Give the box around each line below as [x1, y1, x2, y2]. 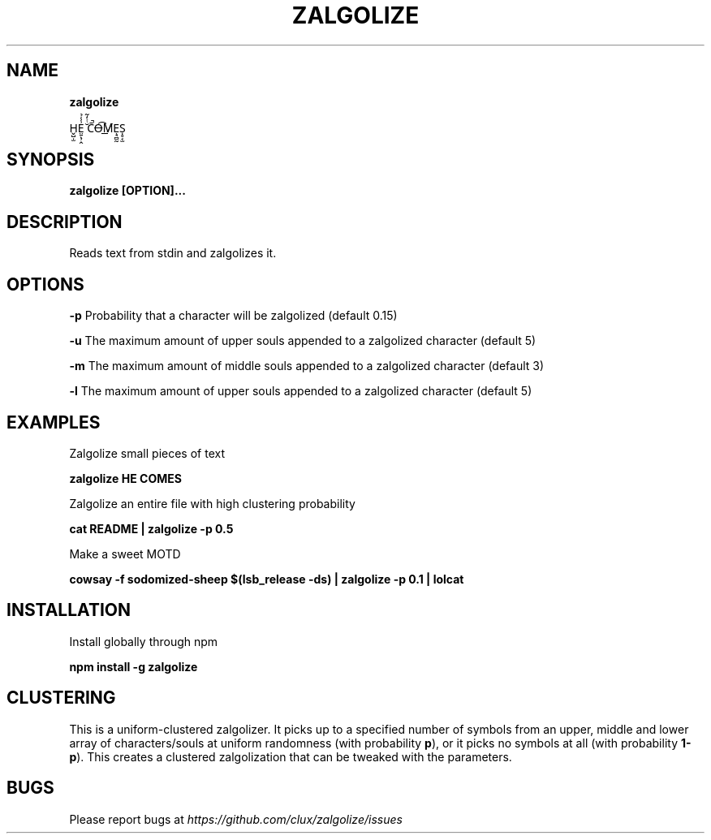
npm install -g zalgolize [69, 659, 198, 674]
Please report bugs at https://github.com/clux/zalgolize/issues [69, 812, 403, 826]
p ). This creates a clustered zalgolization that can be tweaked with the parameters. [69, 749, 512, 764]
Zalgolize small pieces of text [69, 446, 225, 460]
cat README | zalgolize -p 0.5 [69, 521, 234, 536]
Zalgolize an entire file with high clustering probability [69, 496, 355, 510]
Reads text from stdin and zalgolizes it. [69, 246, 277, 261]
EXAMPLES [6, 411, 101, 433]
